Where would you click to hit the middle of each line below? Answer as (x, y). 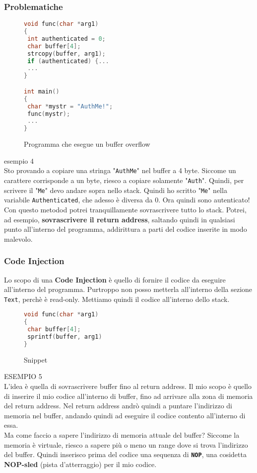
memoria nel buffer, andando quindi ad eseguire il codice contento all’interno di (125, 415)
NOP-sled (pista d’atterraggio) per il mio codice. (80, 464)
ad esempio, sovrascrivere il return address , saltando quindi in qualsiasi (120, 219)
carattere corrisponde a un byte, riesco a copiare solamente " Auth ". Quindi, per (124, 180)
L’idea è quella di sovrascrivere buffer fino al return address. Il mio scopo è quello (128, 386)
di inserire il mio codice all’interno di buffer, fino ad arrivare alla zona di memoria (128, 396)
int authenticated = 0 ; (66, 39)
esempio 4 (19, 160)
